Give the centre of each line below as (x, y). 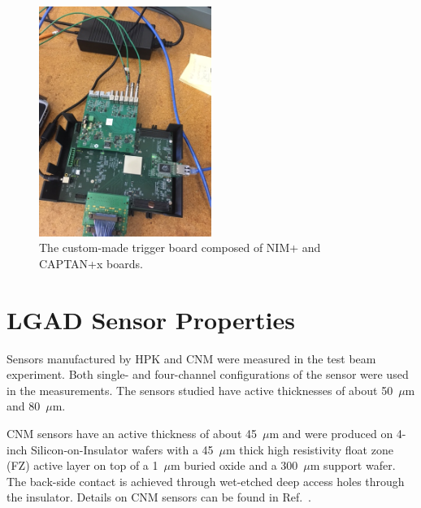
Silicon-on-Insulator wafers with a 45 (122, 449)
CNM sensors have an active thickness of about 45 (132, 433)
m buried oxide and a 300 (234, 465)
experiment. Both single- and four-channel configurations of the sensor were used (208, 374)
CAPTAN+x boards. (91, 263)
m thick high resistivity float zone (310, 449)
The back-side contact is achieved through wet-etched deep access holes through (206, 481)
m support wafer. (353, 465)
